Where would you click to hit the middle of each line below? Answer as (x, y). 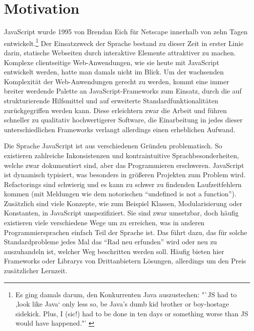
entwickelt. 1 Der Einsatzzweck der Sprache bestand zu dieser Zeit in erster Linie (124, 42)
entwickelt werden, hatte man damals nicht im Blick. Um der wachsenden (114, 72)
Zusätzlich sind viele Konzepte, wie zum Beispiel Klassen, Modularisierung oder (123, 203)
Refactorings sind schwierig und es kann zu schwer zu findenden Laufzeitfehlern (123, 184)
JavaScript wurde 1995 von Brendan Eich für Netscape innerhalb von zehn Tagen (126, 32)
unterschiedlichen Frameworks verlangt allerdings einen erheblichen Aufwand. (120, 129)
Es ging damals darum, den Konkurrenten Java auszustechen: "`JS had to (126, 294)
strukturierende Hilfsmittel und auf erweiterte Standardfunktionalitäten (111, 100)
